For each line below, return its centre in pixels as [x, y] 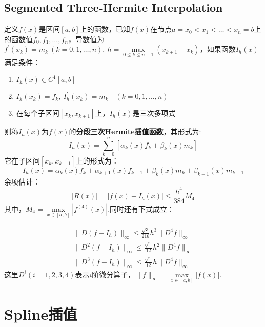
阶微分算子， [114, 274]
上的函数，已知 [105, 29]
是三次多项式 [154, 113]
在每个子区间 [38, 113]
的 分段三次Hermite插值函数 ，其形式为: [135, 131]
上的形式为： [97, 160]
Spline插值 [41, 314]
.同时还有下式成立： [141, 208]
